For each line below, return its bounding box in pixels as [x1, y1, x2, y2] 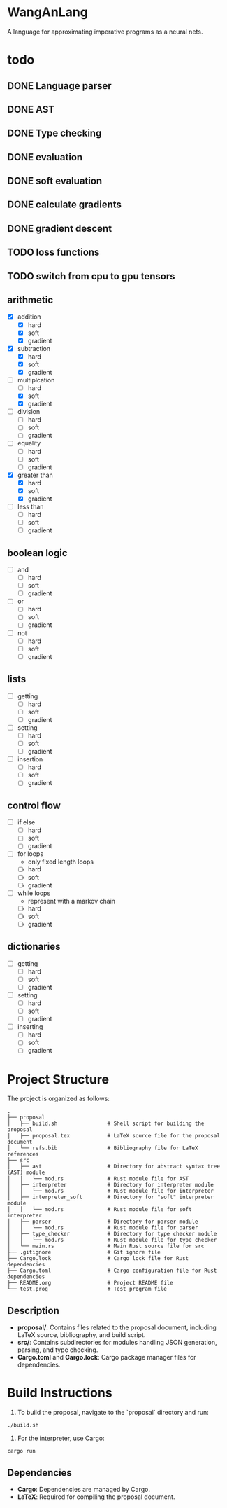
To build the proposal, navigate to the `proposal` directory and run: [17, 1409, 210, 1417]
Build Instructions [7, 1385, 113, 1401]
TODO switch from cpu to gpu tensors [7, 270, 176, 282]
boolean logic [7, 547, 68, 559]
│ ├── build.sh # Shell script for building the [7, 1120, 205, 1128]
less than [17, 502, 44, 511]
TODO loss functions [7, 247, 100, 258]
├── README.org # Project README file [7, 1280, 173, 1287]
